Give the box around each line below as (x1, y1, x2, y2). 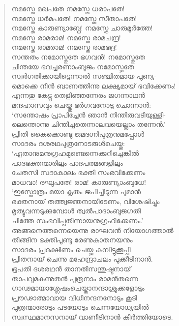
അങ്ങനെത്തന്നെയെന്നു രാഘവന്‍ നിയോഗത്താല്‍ (11, 225, 174, 235)
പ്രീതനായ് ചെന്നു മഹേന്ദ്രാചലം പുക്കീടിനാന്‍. (11, 254, 153, 264)
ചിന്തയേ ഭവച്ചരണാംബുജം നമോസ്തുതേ (11, 61, 134, 71)
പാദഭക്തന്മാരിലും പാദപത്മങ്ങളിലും (11, 157, 123, 168)
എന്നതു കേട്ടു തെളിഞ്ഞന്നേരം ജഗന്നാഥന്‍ (11, 90, 145, 100)
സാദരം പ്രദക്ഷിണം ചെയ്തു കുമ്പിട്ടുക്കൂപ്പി (11, 244, 131, 254)
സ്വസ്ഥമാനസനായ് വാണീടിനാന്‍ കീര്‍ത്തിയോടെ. (11, 312, 173, 322)
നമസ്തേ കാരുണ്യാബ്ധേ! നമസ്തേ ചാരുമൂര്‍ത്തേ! (11, 23, 153, 33)
